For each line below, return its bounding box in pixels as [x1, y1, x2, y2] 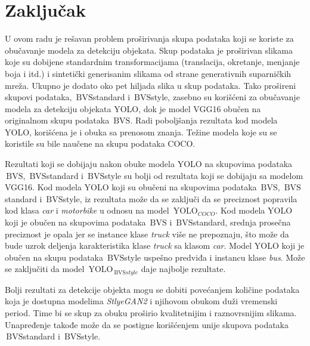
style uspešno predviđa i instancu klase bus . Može [124, 251, 305, 263]
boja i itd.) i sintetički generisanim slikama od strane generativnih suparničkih [5, 67, 292, 79]
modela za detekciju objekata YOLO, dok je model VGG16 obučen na [5, 102, 261, 115]
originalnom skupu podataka [5, 114, 110, 126]
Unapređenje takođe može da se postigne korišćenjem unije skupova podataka [5, 318, 289, 330]
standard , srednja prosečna [193, 216, 291, 228]
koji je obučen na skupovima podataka [5, 216, 146, 228]
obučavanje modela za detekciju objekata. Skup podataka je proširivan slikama [5, 44, 293, 56]
